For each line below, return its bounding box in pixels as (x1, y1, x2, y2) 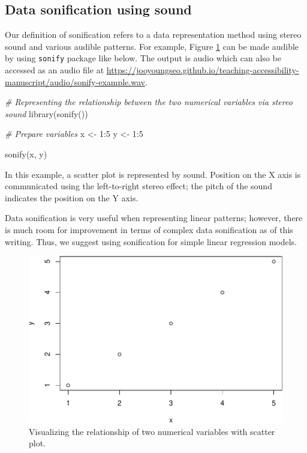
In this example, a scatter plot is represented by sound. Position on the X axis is (5, 168, 301, 180)
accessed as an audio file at (5, 64, 104, 76)
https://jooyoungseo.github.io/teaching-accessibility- (106, 64, 299, 76)
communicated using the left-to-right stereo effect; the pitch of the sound (5, 180, 272, 192)
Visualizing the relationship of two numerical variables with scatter (29, 425, 275, 437)
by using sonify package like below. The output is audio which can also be (5, 52, 281, 64)
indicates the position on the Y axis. (5, 191, 139, 204)
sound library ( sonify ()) (5, 107, 88, 120)
